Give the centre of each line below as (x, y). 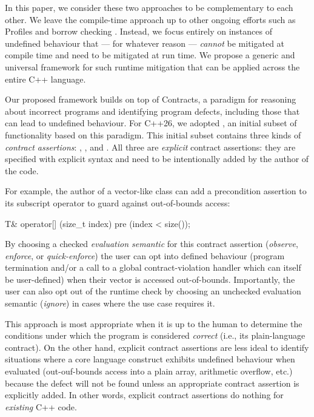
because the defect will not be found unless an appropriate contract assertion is (152, 383)
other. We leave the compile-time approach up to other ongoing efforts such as (150, 19)
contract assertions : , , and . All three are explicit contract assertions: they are (150, 147)
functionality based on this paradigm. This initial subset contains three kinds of (153, 134)
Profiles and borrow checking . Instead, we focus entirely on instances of (139, 31)
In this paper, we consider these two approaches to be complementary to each (149, 7)
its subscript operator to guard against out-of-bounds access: (118, 202)
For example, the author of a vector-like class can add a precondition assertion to (156, 191)
